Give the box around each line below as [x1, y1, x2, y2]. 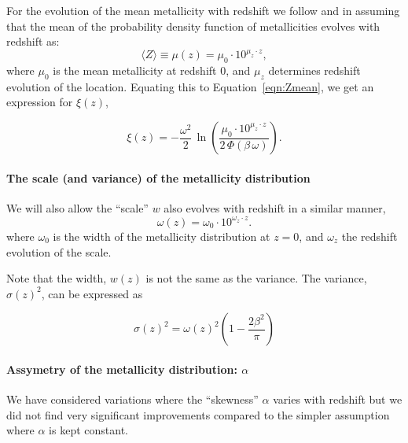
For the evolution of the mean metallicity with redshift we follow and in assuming [6, 2, 400, 18]
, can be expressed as [41, 285, 143, 301]
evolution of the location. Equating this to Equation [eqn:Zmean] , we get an [6, 78, 374, 94]
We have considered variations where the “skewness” [6, 391, 259, 408]
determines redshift [268, 62, 361, 79]
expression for [6, 94, 73, 110]
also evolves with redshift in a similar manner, [164, 199, 386, 216]
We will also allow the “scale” [6, 199, 149, 216]
